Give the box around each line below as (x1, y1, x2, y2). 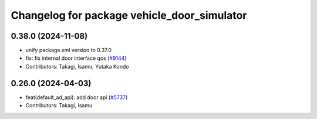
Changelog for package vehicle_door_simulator (11, 9, 247, 22)
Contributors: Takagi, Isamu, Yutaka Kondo (25, 63, 129, 70)
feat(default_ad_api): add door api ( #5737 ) (25, 94, 128, 101)
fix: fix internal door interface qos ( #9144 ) (25, 55, 127, 62)
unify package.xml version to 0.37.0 (25, 47, 112, 54)
